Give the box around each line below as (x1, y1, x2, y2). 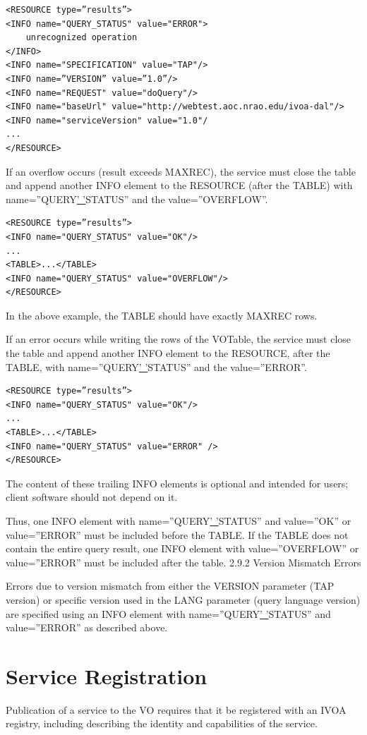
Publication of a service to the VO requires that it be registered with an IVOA (6, 702, 347, 717)
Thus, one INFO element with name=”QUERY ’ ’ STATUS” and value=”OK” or (6, 514, 351, 528)
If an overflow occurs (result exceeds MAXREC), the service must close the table (6, 164, 356, 178)
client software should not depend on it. (6, 490, 178, 504)
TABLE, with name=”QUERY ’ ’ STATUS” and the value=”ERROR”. (6, 359, 307, 374)
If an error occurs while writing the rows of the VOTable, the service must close (6, 332, 351, 346)
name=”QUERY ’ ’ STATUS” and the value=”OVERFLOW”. (6, 191, 268, 206)
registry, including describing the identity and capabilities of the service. (6, 716, 318, 731)
